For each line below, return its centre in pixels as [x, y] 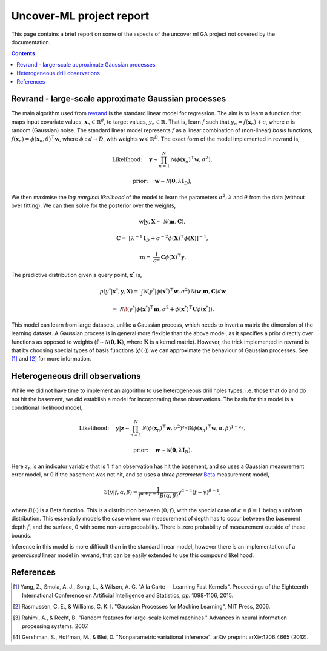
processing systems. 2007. [55, 626]
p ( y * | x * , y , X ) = [119, 291]
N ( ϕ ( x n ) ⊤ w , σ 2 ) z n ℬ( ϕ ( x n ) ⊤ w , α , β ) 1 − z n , [194, 429]
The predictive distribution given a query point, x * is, [77, 274]
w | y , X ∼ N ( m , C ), [162, 222]
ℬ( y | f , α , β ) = [121, 492]
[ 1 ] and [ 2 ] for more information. [51, 359]
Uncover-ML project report [80, 16]
